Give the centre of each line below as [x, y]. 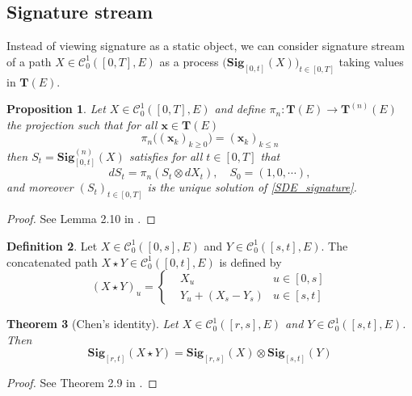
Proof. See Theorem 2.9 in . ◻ [82, 383]
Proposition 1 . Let [56, 109]
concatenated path [52, 261]
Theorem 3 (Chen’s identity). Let [92, 324]
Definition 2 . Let [52, 245]
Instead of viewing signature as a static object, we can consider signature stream [206, 46]
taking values [371, 61]
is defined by [250, 261]
